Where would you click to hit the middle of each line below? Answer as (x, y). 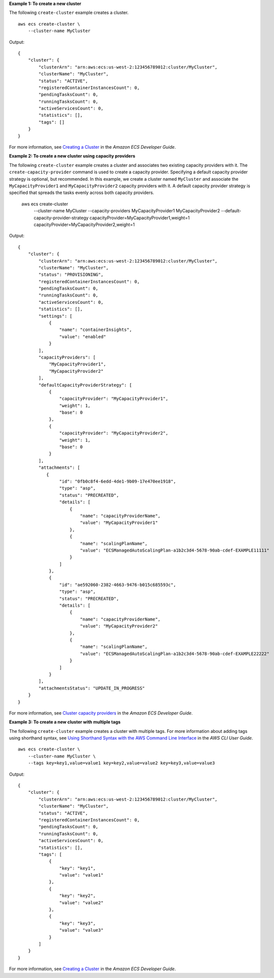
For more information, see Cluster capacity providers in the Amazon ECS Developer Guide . (101, 713)
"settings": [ (56, 316)
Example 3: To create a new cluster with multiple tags (65, 722)
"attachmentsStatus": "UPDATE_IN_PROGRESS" (92, 688)
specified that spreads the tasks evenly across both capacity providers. (82, 193)
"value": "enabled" (83, 337)
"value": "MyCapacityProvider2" (119, 626)
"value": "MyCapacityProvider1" (119, 523)
